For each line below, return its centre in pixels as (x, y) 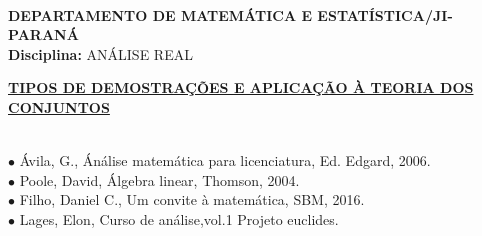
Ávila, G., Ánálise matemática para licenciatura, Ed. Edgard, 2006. (225, 160)
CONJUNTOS (59, 106)
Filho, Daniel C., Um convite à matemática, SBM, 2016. (192, 199)
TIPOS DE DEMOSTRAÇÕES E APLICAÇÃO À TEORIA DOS (241, 87)
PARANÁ (43, 34)
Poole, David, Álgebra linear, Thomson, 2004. (159, 179)
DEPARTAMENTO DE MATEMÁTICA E (160, 14)
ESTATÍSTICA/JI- (385, 14)
